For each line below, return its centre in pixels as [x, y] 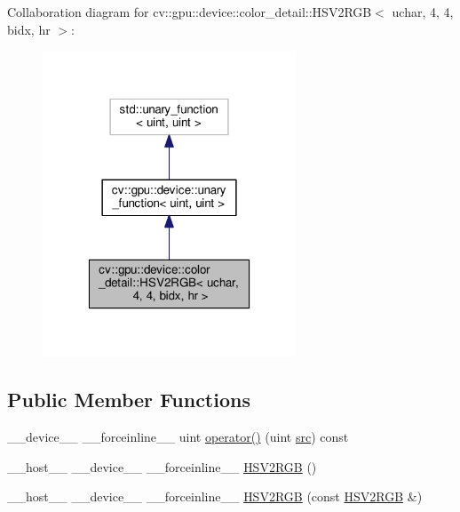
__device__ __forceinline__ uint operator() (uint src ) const [178, 437]
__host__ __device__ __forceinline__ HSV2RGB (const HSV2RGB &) [215, 496]
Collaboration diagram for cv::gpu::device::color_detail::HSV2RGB [190, 12]
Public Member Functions [129, 400]
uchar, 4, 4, [423, 12]
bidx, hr [29, 29]
